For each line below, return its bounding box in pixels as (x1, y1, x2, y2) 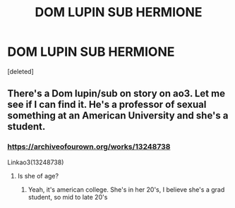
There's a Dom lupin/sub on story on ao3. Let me (7, 87, 226, 99)
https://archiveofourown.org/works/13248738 (7, 142, 171, 152)
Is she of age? (17, 171, 59, 180)
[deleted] (7, 67, 34, 75)
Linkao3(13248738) (7, 158, 64, 166)
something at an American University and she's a (7, 110, 229, 122)
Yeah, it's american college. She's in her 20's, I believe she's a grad (28, 185, 225, 194)
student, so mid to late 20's (28, 192, 108, 201)
